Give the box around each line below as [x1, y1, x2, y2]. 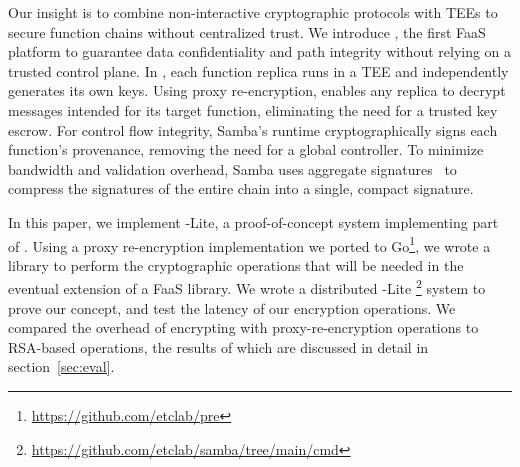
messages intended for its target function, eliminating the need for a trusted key [8, 99, 498, 120]
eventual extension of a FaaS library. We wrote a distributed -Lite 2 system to [8, 275, 486, 299]
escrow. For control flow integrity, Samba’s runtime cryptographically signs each [8, 119, 498, 140]
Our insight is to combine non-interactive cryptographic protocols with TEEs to [8, 2, 498, 22]
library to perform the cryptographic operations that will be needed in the [8, 254, 464, 275]
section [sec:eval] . [8, 356, 115, 377]
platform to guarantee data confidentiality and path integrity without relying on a [8, 41, 512, 62]
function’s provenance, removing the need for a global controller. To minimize [8, 139, 484, 160]
